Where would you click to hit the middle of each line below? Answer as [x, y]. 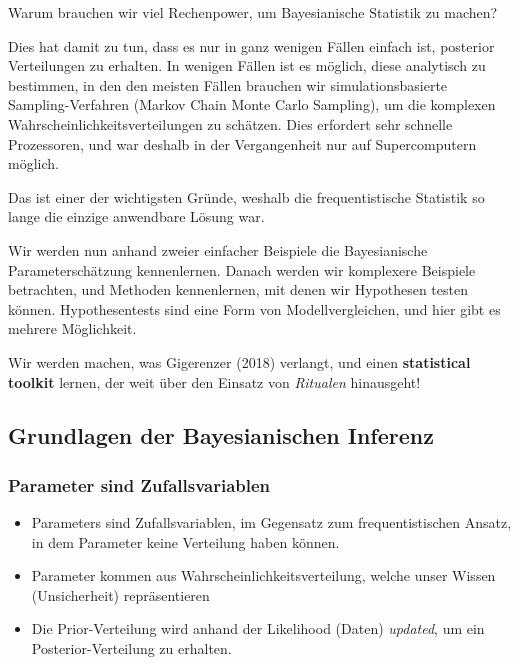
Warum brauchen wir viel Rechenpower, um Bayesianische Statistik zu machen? [253, 12]
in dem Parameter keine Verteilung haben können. [185, 541]
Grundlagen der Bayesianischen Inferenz [221, 435]
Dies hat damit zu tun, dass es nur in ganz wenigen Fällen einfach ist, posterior [251, 45]
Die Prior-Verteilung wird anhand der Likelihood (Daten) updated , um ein [258, 628]
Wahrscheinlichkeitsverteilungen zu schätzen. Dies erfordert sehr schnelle [230, 123]
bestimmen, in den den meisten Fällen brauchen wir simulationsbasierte [228, 84]
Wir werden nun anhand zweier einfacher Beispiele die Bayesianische [218, 249]
